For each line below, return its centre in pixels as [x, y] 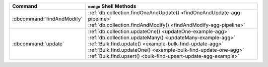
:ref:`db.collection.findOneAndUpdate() [134, 13]
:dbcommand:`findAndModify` [47, 19]
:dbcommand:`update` [38, 44]
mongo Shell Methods [112, 6]
